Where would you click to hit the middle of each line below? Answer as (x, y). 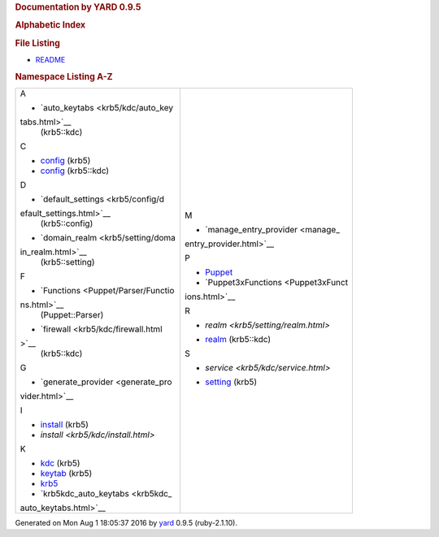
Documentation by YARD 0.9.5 (78, 7)
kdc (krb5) (60, 463)
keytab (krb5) (66, 473)
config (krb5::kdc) (75, 171)
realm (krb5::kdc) (238, 339)
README (50, 59)
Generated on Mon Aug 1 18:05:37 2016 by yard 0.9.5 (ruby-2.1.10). (126, 522)
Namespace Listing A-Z (64, 76)
